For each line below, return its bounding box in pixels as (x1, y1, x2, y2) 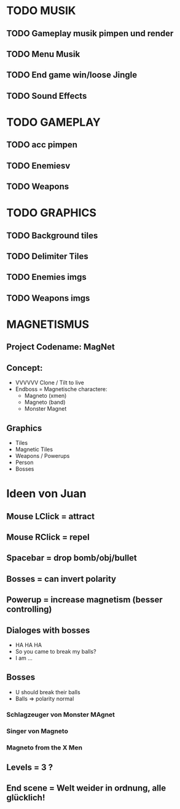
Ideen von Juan (6, 487, 87, 501)
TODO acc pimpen (6, 139, 78, 150)
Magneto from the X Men (6, 743, 83, 752)
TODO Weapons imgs (6, 293, 90, 303)
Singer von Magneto (6, 727, 69, 735)
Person (15, 459, 34, 466)
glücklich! (6, 792, 45, 803)
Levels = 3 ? (6, 762, 53, 772)
